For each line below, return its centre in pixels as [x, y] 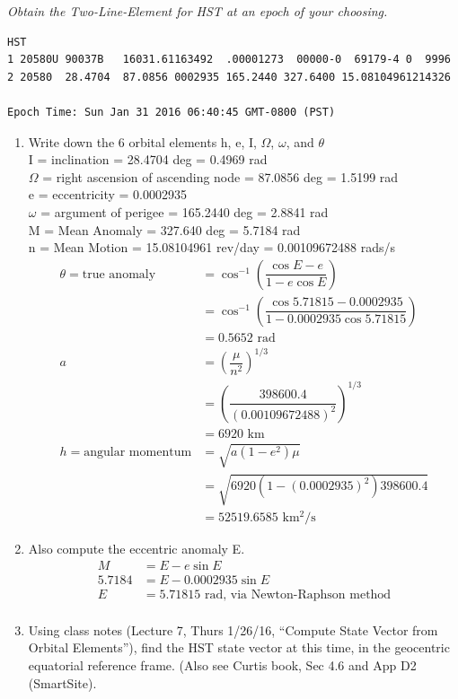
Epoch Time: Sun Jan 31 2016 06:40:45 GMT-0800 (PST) [172, 112]
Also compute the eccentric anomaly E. [137, 549]
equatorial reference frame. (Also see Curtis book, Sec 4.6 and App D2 [222, 665]
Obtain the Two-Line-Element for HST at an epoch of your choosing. [198, 11]
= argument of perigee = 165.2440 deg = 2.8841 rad [185, 211]
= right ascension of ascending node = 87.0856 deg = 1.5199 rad [220, 176]
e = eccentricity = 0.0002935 [107, 194]
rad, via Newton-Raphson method [298, 594]
